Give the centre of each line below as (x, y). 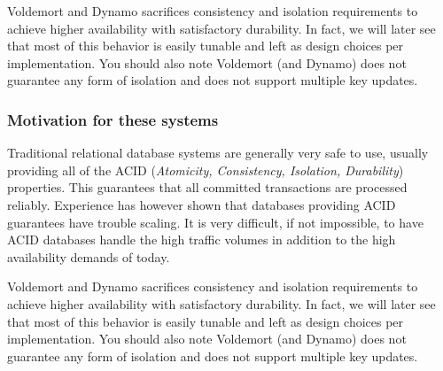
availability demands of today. (89, 256)
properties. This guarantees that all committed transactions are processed (207, 187)
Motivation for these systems (113, 119)
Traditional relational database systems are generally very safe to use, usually (218, 153)
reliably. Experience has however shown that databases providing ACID (202, 204)
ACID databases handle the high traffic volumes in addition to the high (202, 240)
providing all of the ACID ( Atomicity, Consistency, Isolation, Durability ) (206, 170)
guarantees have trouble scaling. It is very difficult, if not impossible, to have (215, 222)
